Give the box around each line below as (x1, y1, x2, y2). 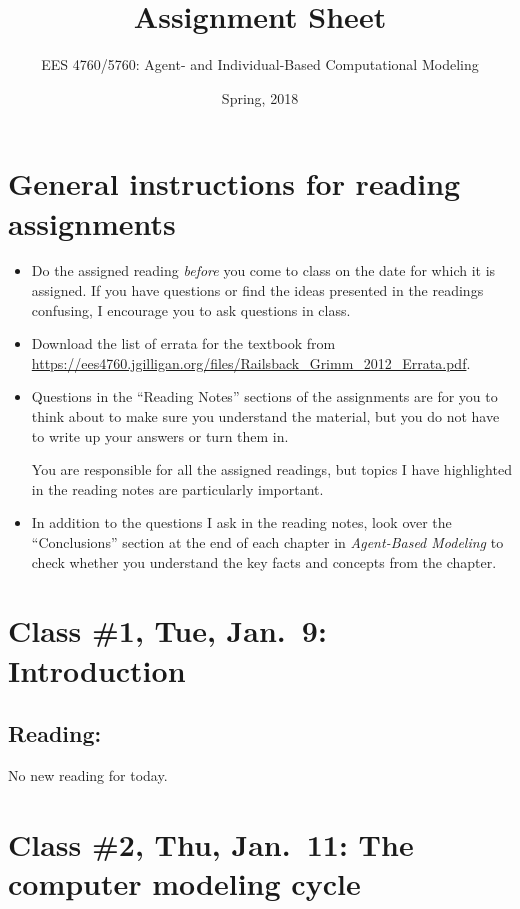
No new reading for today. (8, 764, 168, 785)
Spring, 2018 (221, 87, 299, 108)
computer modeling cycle (8, 862, 361, 903)
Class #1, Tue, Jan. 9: (8, 610, 327, 651)
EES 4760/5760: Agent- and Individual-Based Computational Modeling (41, 54, 479, 75)
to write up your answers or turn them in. (31, 425, 289, 446)
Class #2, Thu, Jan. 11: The (8, 823, 414, 864)
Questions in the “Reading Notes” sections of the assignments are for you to (31, 386, 498, 407)
